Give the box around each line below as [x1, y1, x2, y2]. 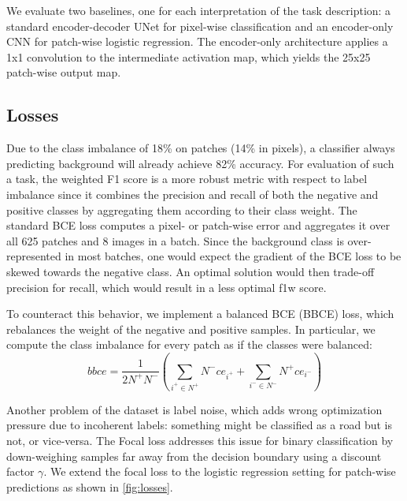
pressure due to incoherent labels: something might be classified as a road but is [6, 417, 392, 433]
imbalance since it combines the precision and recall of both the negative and [6, 185, 379, 202]
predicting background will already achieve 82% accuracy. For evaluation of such [6, 155, 394, 171]
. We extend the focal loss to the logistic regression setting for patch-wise [43, 463, 396, 480]
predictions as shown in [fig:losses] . [6, 478, 173, 495]
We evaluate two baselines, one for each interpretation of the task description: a [6, 2, 391, 18]
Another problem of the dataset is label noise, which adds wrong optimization [6, 401, 383, 417]
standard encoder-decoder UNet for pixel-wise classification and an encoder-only [6, 17, 394, 34]
